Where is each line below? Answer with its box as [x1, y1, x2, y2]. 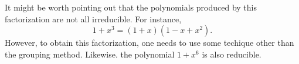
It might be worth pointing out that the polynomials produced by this [5, 1, 257, 13]
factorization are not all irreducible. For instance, [5, 12, 182, 25]
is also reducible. [202, 48, 261, 60]
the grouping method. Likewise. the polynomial [5, 48, 175, 60]
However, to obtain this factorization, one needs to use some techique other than [5, 36, 294, 49]
